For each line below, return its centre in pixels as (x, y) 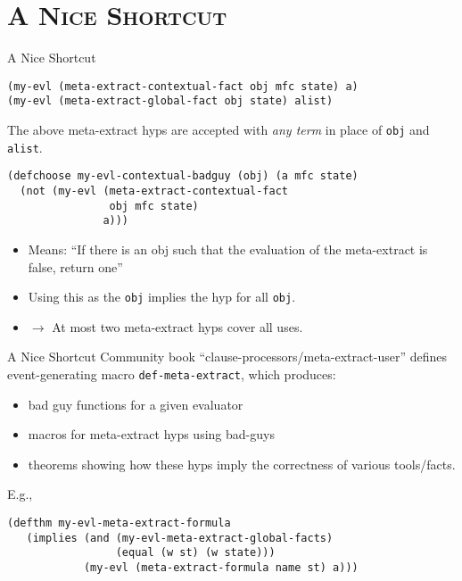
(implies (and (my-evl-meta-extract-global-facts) (180, 538)
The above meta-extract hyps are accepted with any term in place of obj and (219, 130)
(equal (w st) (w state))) (195, 553)
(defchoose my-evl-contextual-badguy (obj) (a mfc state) (183, 176)
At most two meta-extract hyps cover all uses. (177, 326)
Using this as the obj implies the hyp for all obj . (162, 297)
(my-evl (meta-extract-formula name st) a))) (221, 568)
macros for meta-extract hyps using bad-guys (151, 434)
